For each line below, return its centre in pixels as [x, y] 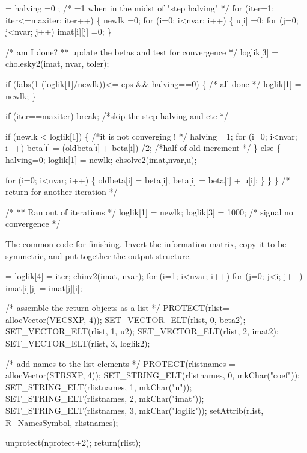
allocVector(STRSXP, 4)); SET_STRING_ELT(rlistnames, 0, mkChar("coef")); [153, 375]
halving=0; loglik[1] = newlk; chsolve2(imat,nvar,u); [101, 159]
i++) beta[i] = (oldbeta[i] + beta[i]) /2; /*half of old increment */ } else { [143, 148]
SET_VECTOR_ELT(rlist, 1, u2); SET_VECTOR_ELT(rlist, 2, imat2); [142, 331]
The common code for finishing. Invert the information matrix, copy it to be [146, 243]
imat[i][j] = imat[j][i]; [44, 287]
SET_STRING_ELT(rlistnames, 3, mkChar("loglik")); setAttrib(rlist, [135, 411]
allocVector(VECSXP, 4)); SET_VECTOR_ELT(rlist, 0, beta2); [126, 319]
